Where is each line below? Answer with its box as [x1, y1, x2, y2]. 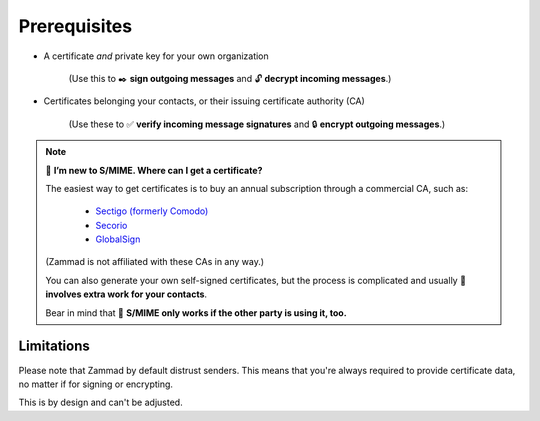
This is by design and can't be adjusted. [18, 396, 184, 409]
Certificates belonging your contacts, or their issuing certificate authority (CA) [43, 95, 365, 107]
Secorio [95, 219, 128, 231]
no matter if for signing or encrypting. [18, 378, 174, 390]
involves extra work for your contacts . [45, 288, 208, 300]
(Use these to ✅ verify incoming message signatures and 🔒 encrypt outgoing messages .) [68, 118, 446, 130]
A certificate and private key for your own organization [43, 50, 269, 62]
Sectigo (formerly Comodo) [95, 205, 209, 217]
